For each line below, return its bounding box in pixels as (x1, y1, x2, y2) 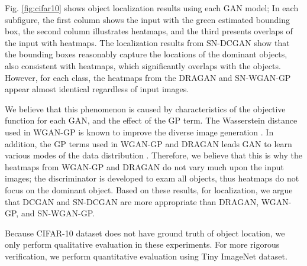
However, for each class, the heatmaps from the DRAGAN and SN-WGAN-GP (5, 71, 291, 83)
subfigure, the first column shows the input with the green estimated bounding (5, 13, 290, 25)
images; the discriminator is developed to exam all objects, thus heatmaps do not (5, 172, 299, 184)
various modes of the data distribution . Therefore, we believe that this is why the (5, 149, 302, 161)
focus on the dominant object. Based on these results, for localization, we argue (5, 183, 293, 196)
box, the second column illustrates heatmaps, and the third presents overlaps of (5, 25, 293, 37)
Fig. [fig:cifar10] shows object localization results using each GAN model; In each (5, 2, 299, 14)
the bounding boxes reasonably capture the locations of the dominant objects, (5, 48, 287, 60)
